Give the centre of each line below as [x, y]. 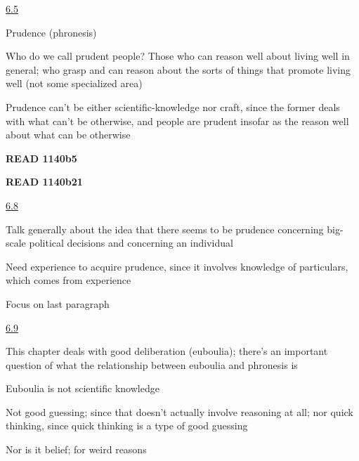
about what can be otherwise [68, 135]
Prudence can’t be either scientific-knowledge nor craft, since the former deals [173, 106]
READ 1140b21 [44, 182]
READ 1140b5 [41, 158]
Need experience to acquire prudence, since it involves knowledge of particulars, [177, 266]
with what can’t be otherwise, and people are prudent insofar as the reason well [177, 121]
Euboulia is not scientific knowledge [83, 388]
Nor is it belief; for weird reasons [76, 449]
